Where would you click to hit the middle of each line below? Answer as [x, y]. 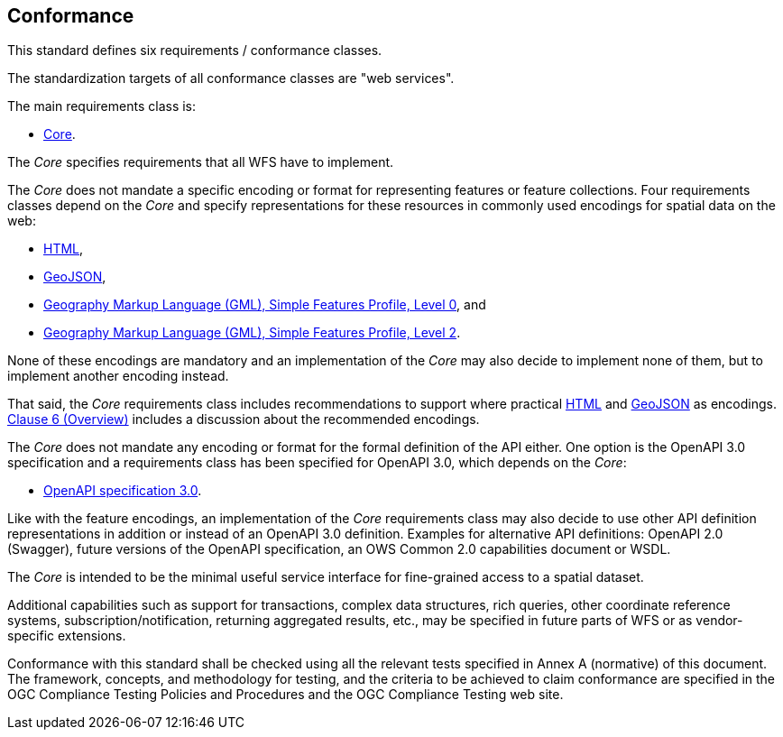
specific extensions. [67, 636]
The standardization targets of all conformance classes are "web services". [231, 78]
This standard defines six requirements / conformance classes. [195, 51]
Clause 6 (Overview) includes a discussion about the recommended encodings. [244, 419]
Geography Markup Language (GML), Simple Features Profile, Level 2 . [252, 333]
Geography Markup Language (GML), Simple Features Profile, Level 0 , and [265, 305]
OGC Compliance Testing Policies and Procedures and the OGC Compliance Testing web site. [286, 695]
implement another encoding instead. [118, 376]
